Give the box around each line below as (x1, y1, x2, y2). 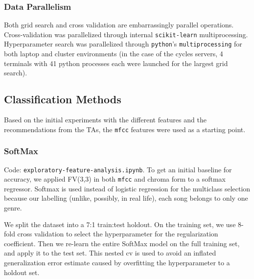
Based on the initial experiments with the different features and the (4, 115, 207, 125)
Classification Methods (4, 92, 121, 107)
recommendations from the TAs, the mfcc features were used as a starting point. (4, 124, 246, 134)
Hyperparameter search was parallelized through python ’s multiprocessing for (4, 39, 242, 49)
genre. (4, 203, 22, 213)
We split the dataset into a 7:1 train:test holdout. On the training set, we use (4, 219, 236, 229)
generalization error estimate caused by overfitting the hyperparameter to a (4, 257, 230, 268)
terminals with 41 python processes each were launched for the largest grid (4, 58, 228, 68)
